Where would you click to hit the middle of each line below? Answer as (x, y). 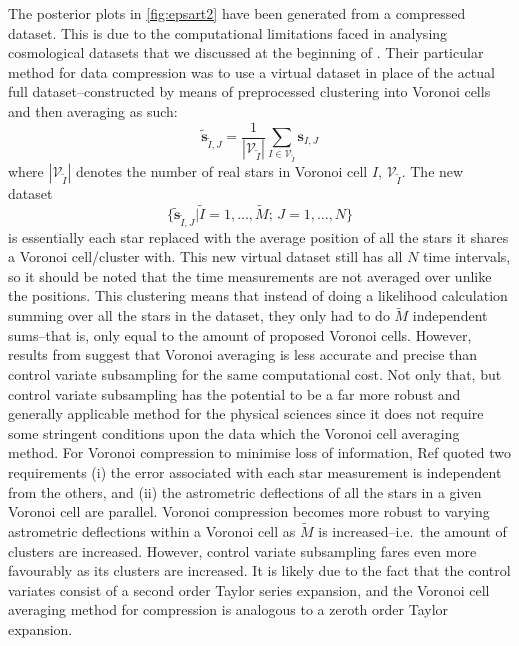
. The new (432, 171)
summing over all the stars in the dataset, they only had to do (199, 315)
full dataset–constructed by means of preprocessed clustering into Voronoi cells (249, 91)
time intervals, (467, 256)
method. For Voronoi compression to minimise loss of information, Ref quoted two (259, 452)
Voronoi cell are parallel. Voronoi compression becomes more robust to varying (249, 511)
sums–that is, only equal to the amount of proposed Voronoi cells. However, (240, 334)
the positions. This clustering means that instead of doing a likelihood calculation (258, 295)
